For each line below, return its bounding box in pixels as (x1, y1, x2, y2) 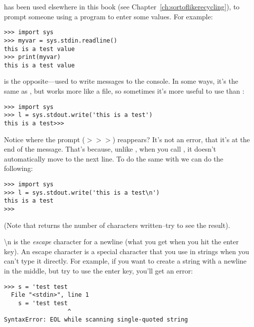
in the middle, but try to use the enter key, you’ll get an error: (4, 266, 193, 275)
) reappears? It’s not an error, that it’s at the (112, 134, 250, 144)
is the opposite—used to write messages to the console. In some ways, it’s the (4, 76, 238, 86)
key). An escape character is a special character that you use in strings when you (4, 246, 250, 256)
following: (4, 163, 33, 173)
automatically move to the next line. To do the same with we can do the (4, 153, 223, 163)
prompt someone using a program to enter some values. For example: (4, 11, 213, 21)
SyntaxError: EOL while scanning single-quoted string (4, 316, 188, 324)
